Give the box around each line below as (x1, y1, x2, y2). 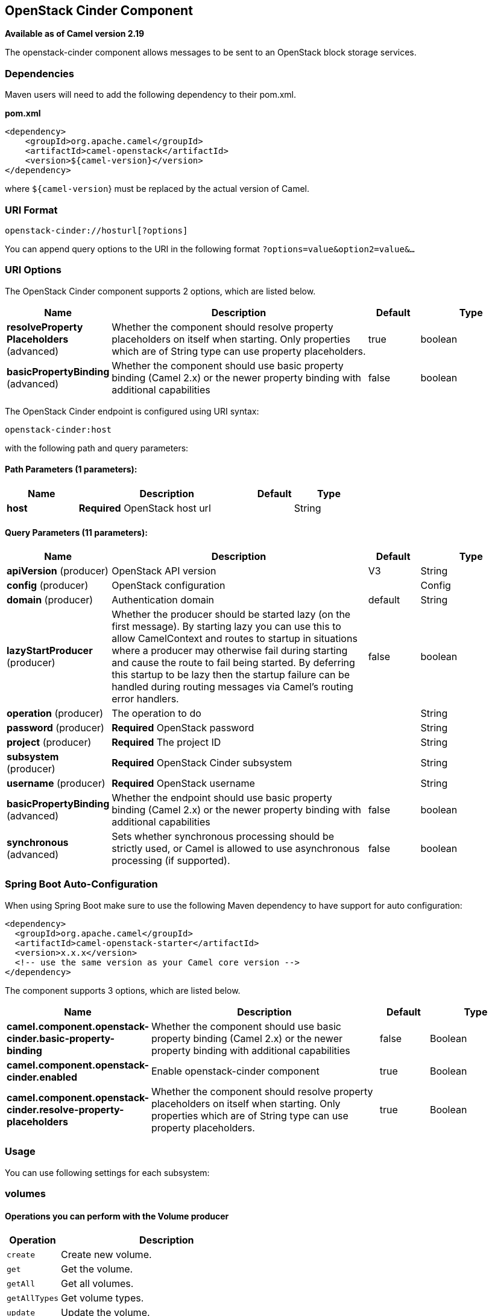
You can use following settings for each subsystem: (5, 1167, 210, 1178)
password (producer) (7, 722, 104, 734)
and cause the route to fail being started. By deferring (112, 656, 355, 669)
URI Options (5, 264, 61, 276)
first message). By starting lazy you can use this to (112, 620, 341, 633)
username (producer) (7, 777, 106, 790)
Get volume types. (61, 1292, 144, 1305)
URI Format (5, 203, 58, 216)
